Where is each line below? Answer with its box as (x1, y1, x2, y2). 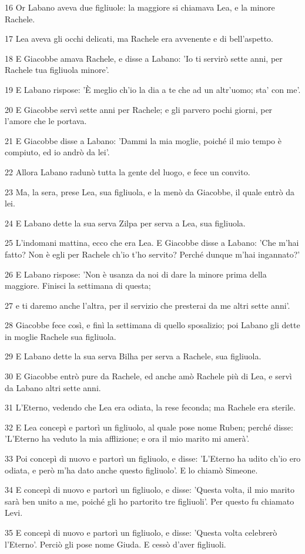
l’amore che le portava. (5, 115, 87, 127)
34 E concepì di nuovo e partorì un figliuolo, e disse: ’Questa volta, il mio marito (5, 483, 294, 496)
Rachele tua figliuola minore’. (5, 64, 109, 76)
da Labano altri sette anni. (5, 381, 101, 393)
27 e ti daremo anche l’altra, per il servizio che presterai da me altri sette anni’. (5, 299, 290, 311)
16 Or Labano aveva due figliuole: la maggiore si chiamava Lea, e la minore (5, 1, 275, 13)
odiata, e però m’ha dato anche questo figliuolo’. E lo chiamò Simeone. (5, 463, 258, 476)
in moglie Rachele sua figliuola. (5, 330, 116, 342)
